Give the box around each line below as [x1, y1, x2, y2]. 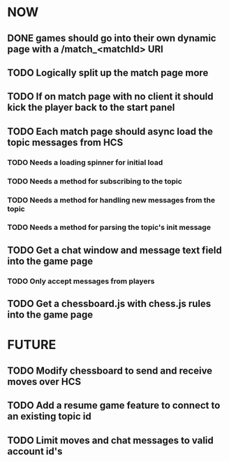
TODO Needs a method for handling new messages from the [7, 195, 215, 205]
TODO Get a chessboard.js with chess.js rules [7, 298, 212, 310]
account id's [7, 445, 63, 457]
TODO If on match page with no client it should [7, 90, 214, 102]
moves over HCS [7, 376, 82, 388]
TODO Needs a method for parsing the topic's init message [7, 222, 212, 232]
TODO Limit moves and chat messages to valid [7, 434, 214, 446]
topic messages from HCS [7, 136, 124, 148]
